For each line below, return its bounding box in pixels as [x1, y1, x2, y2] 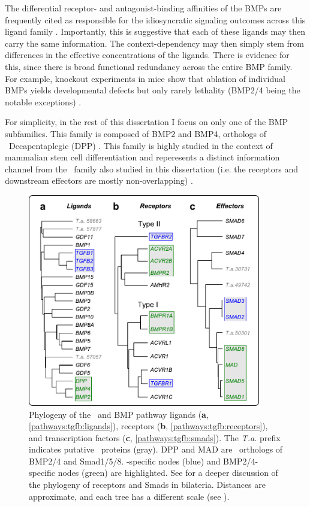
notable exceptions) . [5, 95, 82, 108]
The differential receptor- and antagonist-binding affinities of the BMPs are [5, 2, 282, 14]
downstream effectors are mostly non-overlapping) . [5, 174, 193, 187]
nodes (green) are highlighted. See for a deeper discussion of [58, 466, 278, 479]
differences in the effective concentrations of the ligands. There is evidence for [5, 48, 290, 61]
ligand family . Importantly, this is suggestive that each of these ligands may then [5, 25, 306, 38]
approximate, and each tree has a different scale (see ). [29, 490, 230, 502]
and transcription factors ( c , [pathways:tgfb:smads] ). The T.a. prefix [29, 431, 281, 444]
